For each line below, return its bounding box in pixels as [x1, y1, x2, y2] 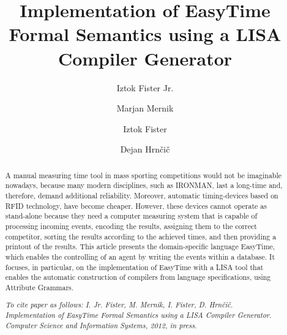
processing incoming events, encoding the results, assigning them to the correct [5, 220, 257, 231]
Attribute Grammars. [5, 282, 74, 292]
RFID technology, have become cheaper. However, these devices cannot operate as [5, 200, 267, 211]
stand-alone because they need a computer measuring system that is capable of [5, 211, 258, 221]
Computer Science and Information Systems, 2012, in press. [5, 320, 197, 330]
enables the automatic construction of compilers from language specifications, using [5, 272, 271, 282]
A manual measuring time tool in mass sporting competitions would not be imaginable [5, 170, 282, 180]
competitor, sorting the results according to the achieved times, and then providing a [5, 231, 277, 241]
